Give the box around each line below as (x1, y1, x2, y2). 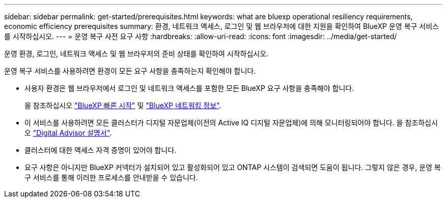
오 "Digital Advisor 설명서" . (24, 128, 112, 137)
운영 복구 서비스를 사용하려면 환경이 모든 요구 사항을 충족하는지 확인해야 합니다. (4, 66, 256, 75)
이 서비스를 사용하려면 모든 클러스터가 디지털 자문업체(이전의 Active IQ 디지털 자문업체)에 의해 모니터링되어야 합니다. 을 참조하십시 (24, 118, 438, 127)
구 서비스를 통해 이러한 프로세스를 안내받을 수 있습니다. (24, 173, 198, 182)
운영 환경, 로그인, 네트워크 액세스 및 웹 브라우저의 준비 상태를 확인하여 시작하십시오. (4, 49, 269, 58)
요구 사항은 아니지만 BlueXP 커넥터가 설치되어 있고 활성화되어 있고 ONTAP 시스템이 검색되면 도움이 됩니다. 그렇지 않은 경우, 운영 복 (24, 163, 441, 172)
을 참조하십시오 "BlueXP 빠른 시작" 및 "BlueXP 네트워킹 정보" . (24, 101, 221, 110)
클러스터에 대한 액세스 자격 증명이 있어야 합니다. (24, 146, 177, 154)
